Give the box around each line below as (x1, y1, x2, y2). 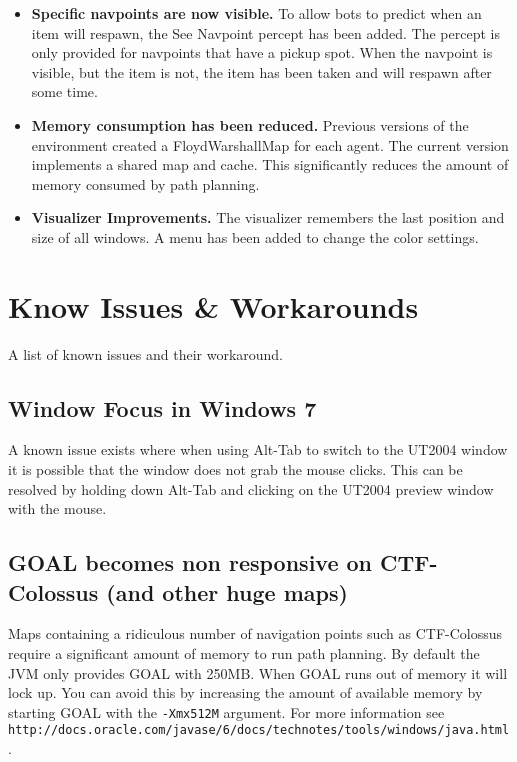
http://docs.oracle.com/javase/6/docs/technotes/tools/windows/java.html (8, 723, 510, 738)
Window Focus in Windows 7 (8, 392, 317, 423)
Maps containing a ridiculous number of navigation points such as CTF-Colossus (8, 623, 503, 644)
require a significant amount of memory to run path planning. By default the (8, 643, 480, 664)
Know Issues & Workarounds (8, 285, 419, 326)
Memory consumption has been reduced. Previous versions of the (31, 114, 469, 135)
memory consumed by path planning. (31, 173, 260, 194)
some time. (31, 81, 98, 102)
